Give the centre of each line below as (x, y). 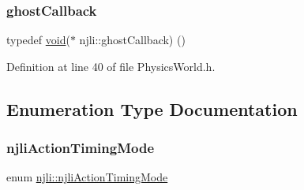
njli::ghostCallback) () (132, 40)
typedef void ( (38, 40)
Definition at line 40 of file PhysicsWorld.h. (111, 66)
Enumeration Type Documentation (152, 108)
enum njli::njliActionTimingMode (87, 177)
